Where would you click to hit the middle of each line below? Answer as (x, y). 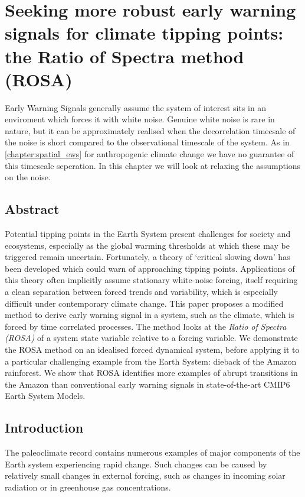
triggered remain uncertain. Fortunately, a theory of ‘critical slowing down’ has (147, 257)
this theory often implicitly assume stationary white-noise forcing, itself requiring (151, 280)
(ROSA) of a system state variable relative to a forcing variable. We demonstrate (151, 338)
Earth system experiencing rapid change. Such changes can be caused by (136, 464)
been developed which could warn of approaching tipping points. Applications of (150, 268)
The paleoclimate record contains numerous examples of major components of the (152, 452)
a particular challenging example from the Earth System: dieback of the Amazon (151, 361)
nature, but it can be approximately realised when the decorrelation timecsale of (150, 130)
